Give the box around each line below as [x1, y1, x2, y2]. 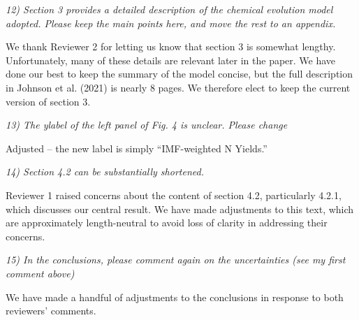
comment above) [6, 266, 75, 280]
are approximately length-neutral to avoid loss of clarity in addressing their [6, 215, 328, 230]
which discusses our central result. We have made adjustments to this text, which [6, 201, 354, 216]
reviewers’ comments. [6, 303, 96, 318]
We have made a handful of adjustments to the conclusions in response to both [6, 289, 344, 304]
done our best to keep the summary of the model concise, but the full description [6, 66, 353, 81]
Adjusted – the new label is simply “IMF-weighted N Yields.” [6, 140, 268, 155]
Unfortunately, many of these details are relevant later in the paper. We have [6, 52, 336, 67]
